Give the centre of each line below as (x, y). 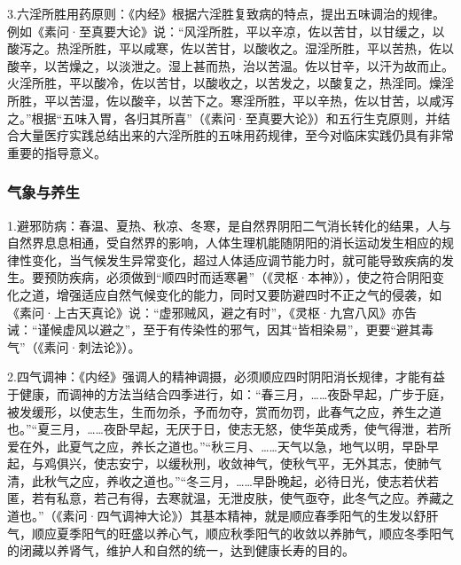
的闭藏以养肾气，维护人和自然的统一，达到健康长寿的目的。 (181, 550)
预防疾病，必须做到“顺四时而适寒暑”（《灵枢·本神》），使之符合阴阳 (238, 277)
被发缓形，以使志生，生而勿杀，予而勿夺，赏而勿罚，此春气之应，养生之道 (224, 411)
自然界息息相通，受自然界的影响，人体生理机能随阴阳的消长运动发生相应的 (224, 243)
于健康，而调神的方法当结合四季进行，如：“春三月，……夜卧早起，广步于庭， (230, 393)
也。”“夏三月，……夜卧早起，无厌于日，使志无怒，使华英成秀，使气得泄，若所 (229, 429)
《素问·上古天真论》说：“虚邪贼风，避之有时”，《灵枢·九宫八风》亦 (206, 312)
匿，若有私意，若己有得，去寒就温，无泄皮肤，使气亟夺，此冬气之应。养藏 (224, 498)
